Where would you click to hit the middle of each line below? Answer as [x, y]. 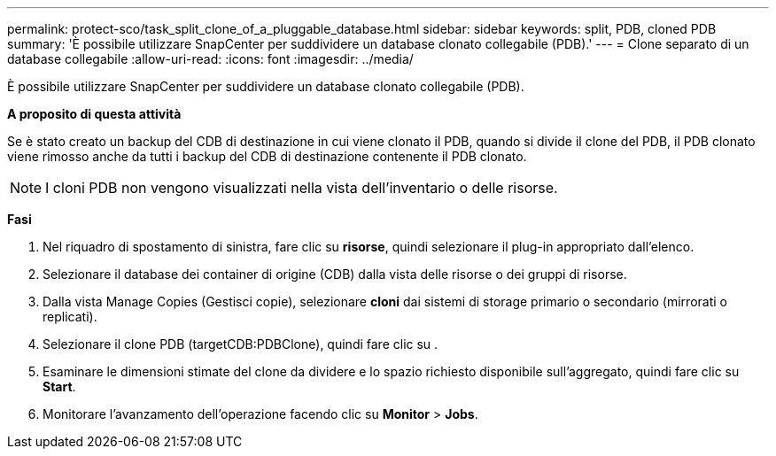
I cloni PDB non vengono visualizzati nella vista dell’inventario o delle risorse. [302, 188]
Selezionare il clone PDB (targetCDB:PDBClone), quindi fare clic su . [241, 344]
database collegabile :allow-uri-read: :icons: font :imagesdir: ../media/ [210, 59]
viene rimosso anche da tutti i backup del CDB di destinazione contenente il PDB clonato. [267, 156]
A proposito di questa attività [94, 114]
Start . [59, 386]
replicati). [70, 317]
